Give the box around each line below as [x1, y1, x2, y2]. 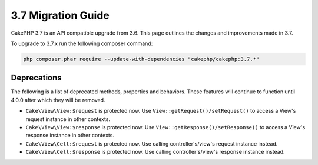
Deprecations [11, 73, 62, 83]
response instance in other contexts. [25, 132, 115, 139]
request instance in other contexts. [25, 115, 111, 123]
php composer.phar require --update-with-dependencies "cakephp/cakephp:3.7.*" [23, 56, 260, 62]
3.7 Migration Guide [11, 9, 110, 22]
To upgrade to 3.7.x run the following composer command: [11, 40, 153, 47]
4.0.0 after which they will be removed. [11, 96, 105, 103]
